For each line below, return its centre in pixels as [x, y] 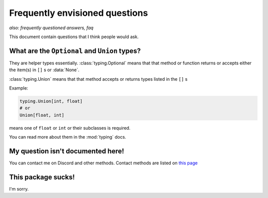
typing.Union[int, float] [51, 101]
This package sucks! [42, 177]
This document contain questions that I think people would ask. [74, 37]
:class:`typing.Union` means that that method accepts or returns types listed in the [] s [99, 79]
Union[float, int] [42, 115]
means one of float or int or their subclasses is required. [70, 128]
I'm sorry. [19, 189]
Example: [19, 88]
